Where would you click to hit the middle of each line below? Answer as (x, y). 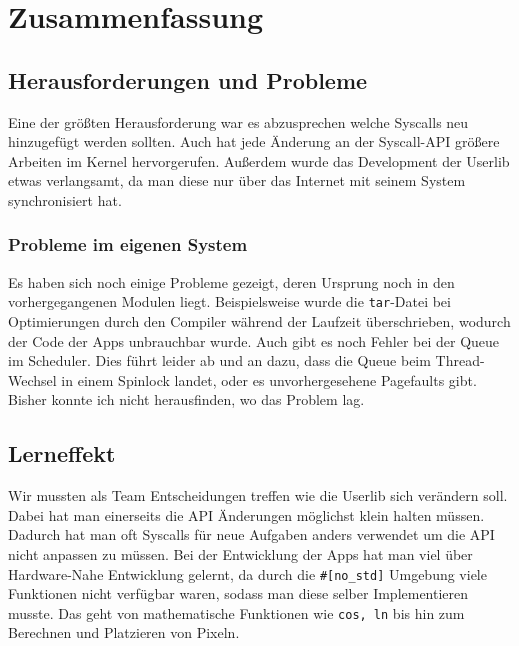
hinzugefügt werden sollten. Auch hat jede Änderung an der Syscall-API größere (254, 141)
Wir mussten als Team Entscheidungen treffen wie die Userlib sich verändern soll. (258, 495)
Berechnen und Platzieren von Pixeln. (124, 632)
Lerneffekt (62, 453)
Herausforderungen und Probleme (188, 79)
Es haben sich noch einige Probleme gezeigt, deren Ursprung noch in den (231, 281)
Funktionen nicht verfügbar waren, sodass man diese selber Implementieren (238, 593)
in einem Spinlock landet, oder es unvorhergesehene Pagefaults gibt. (269, 379)
